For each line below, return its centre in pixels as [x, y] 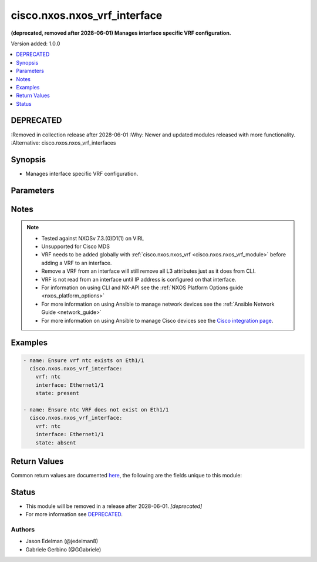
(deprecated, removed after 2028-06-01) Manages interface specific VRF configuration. [121, 33]
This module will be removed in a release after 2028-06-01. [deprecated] [114, 506]
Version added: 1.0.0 [36, 44]
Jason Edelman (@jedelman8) [62, 541]
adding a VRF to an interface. [77, 263]
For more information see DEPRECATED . [74, 514]
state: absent [56, 443]
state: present [57, 393]
